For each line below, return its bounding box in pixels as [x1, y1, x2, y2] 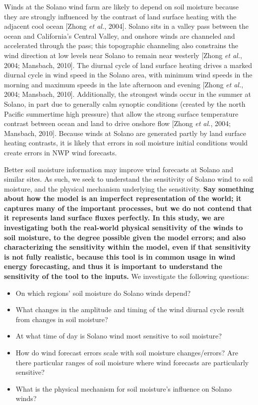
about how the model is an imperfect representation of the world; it [4, 193, 242, 203]
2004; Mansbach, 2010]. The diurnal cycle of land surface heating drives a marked [4, 60, 253, 70]
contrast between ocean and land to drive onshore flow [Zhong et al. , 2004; [4, 118, 231, 129]
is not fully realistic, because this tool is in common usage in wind [4, 251, 236, 262]
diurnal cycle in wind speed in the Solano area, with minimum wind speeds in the [4, 69, 253, 80]
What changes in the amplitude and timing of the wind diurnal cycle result [15, 304, 245, 315]
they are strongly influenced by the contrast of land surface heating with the [4, 11, 237, 21]
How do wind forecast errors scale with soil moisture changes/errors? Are [15, 347, 238, 357]
